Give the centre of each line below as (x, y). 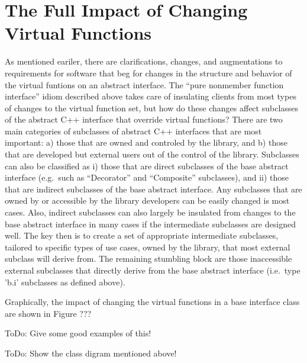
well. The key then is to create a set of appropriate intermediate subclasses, (142, 235)
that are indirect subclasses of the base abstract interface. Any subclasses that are (153, 189)
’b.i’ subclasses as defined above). (65, 282)
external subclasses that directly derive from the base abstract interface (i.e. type (153, 270)
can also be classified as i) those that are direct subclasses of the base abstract (147, 166)
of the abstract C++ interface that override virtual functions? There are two (144, 119)
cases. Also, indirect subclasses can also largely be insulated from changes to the (150, 212)
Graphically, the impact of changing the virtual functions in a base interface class (152, 302)
